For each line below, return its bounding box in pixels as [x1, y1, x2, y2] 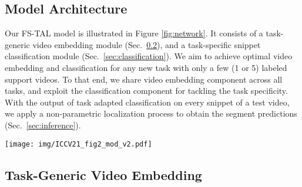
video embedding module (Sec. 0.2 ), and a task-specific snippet [32, 38, 261, 50]
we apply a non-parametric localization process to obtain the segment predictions [5, 107, 297, 120]
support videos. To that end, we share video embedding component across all [5, 73, 283, 85]
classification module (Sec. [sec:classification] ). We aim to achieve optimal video [5, 50, 293, 62]
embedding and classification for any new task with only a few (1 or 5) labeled [5, 61, 287, 73]
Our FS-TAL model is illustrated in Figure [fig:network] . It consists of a [5, 27, 263, 39]
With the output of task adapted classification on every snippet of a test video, [5, 96, 290, 108]
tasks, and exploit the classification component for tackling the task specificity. [5, 84, 288, 97]
